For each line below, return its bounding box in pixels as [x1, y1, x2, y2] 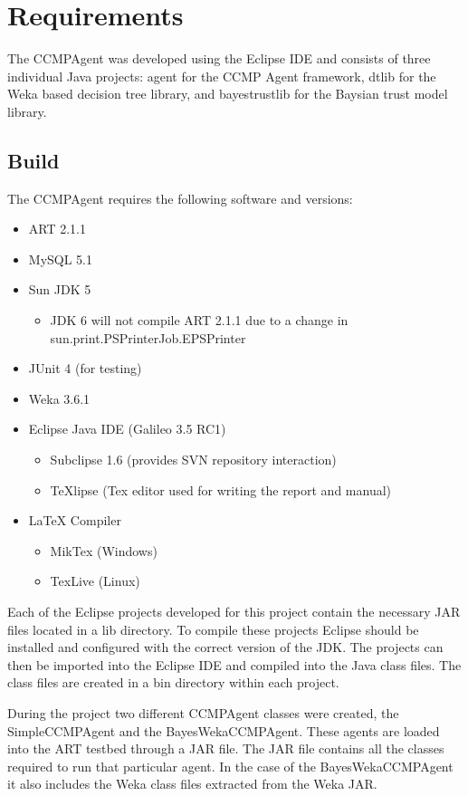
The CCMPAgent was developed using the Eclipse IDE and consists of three [7, 49, 431, 68]
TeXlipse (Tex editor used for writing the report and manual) [50, 480, 392, 499]
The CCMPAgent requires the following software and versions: [7, 188, 353, 207]
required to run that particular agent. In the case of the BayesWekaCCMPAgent [7, 756, 454, 775]
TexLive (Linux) [50, 571, 140, 590]
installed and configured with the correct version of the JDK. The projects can [7, 638, 444, 657]
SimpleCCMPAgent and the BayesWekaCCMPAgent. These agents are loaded [7, 721, 440, 740]
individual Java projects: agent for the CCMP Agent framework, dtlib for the [7, 66, 436, 85]
